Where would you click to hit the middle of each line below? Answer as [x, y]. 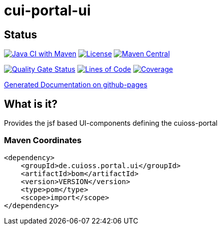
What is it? [31, 104]
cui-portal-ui [47, 10]
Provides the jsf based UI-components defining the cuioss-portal [111, 123]
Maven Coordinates [43, 140]
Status [21, 34]
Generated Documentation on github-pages [76, 85]
